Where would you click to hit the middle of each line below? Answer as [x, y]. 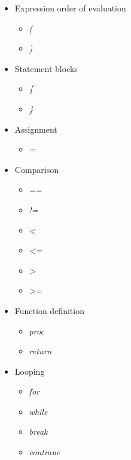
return [40, 351]
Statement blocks [46, 68]
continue [45, 452]
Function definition [49, 310]
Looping [30, 371]
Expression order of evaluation [70, 8]
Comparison [37, 169]
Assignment [36, 129]
